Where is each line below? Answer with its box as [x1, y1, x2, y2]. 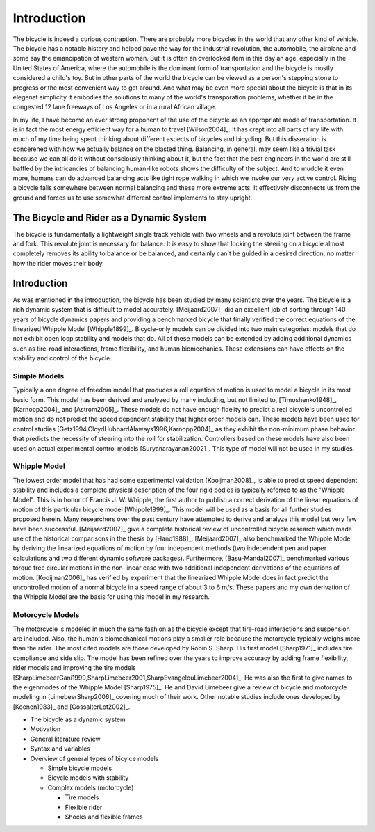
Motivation [30, 725, 61, 733]
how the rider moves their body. [12, 259, 104, 267]
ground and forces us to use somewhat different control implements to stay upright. [12, 193, 253, 202]
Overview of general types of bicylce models [30, 754, 159, 762]
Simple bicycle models [47, 764, 112, 772]
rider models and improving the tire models [12, 664, 137, 672]
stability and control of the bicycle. [12, 354, 112, 362]
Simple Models [12, 371, 65, 381]
